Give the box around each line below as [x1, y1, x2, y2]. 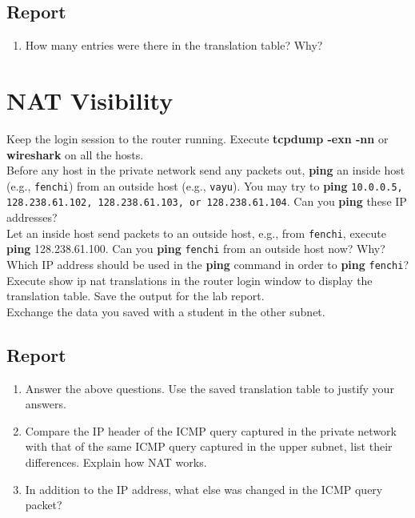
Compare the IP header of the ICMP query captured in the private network [25, 422, 397, 439]
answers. [25, 396, 66, 412]
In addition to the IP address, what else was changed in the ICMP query [25, 480, 383, 497]
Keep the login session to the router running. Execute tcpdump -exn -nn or [6, 130, 389, 147]
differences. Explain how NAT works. [25, 453, 207, 470]
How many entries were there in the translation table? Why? [25, 37, 323, 54]
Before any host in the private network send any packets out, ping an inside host [6, 162, 405, 179]
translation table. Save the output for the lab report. [6, 287, 265, 304]
